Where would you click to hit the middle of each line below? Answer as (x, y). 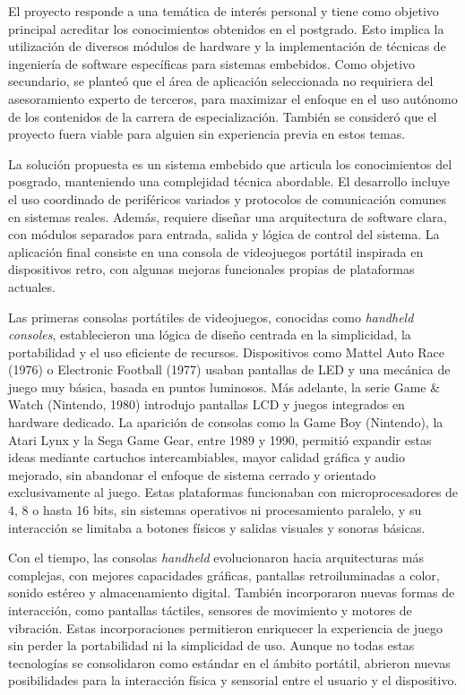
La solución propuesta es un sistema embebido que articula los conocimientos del (230, 163)
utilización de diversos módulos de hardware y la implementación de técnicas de (227, 46)
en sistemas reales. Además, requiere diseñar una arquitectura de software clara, (228, 216)
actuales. (32, 286)
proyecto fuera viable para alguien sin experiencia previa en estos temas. (207, 134)
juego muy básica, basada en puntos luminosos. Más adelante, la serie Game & (224, 386)
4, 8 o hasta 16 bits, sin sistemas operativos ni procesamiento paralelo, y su (215, 510)
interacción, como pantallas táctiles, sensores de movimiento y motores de (210, 610)
